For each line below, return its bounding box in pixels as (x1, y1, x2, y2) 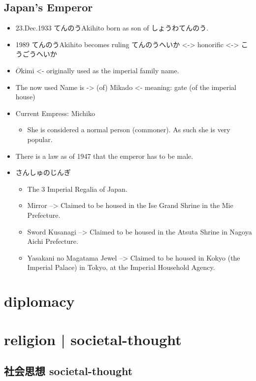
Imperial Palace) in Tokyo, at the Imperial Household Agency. (27, 262, 215, 272)
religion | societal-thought (4, 329, 182, 350)
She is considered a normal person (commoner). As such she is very (27, 124, 230, 135)
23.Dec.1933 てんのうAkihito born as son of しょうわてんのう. (15, 23, 209, 33)
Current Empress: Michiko (15, 108, 95, 118)
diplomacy (4, 291, 75, 311)
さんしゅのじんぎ (15, 167, 71, 177)
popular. (27, 134, 53, 144)
